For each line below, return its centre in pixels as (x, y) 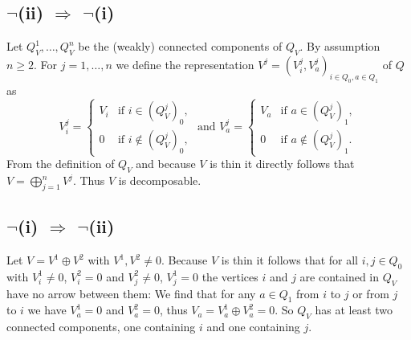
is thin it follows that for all (289, 260)
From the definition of (61, 164)
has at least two (354, 310)
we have (47, 310)
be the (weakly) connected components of (180, 46)
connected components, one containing (101, 327)
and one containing (253, 327)
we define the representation (185, 64)
